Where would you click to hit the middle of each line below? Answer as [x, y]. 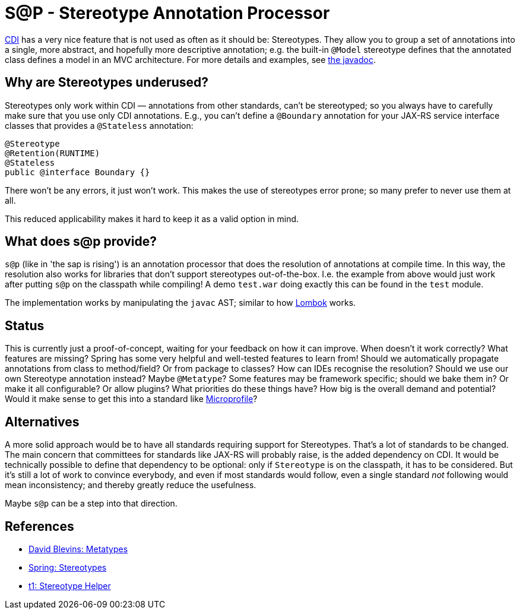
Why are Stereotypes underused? [107, 83]
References [39, 526]
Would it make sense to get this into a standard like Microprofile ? [131, 399]
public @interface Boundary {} [77, 172]
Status [25, 325]
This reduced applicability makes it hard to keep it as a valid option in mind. [152, 219]
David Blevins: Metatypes [78, 549]
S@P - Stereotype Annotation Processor [167, 13]
